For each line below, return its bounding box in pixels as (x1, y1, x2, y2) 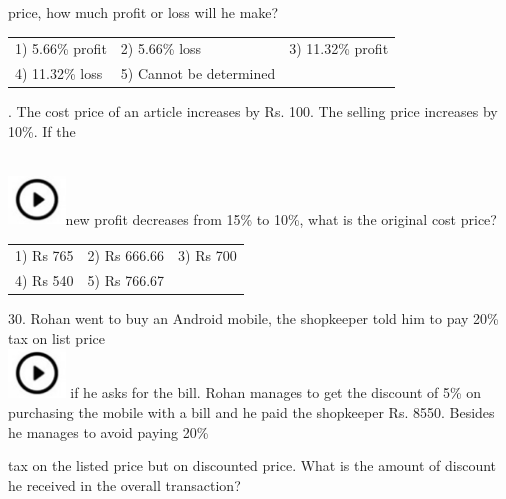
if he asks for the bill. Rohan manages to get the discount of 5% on (70, 382, 482, 403)
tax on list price (8, 327, 105, 348)
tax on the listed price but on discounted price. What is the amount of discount (8, 455, 497, 476)
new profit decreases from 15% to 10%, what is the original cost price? (65, 208, 497, 229)
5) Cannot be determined (120, 63, 276, 84)
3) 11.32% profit (289, 38, 389, 59)
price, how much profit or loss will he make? (8, 2, 279, 22)
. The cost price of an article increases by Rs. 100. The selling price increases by (8, 101, 498, 122)
